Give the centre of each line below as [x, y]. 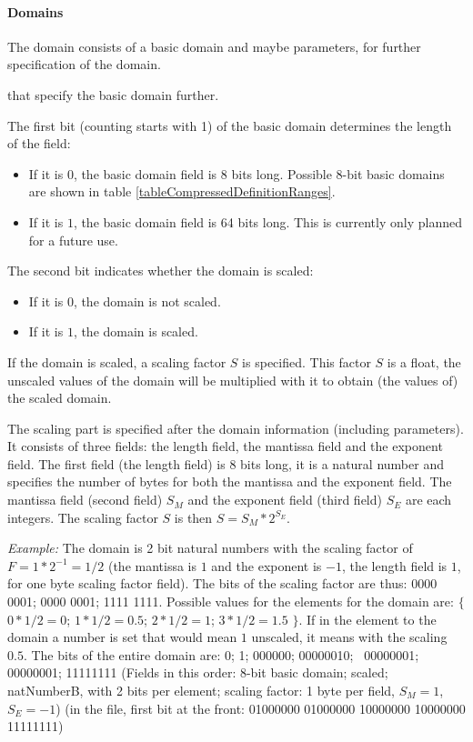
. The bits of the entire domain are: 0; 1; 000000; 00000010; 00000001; [221, 654]
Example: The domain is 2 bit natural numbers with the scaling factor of [210, 548]
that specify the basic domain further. [113, 94]
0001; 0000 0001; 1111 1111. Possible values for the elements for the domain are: [231, 602]
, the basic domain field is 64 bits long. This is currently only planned [267, 221]
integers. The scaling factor [83, 517]
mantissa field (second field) [85, 500]
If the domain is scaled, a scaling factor [117, 361]
